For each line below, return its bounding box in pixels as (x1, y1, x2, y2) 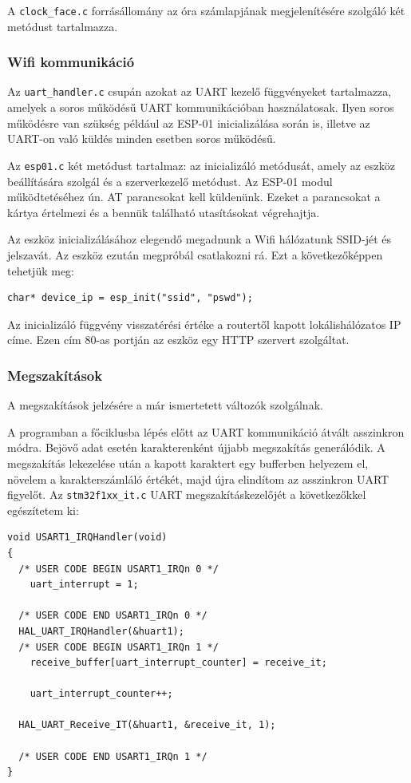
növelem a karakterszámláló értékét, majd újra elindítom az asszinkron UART (7, 470, 389, 487)
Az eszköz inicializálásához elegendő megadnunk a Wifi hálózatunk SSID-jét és (7, 231, 392, 247)
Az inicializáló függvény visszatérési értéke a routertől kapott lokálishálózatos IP (7, 315, 401, 332)
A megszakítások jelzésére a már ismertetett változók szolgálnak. (7, 397, 323, 413)
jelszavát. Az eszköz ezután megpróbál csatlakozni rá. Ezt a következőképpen (7, 246, 383, 263)
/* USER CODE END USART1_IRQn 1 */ (18, 750, 207, 762)
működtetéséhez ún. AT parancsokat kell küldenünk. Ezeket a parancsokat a (7, 188, 381, 205)
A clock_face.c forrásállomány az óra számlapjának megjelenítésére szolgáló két (7, 2, 405, 18)
